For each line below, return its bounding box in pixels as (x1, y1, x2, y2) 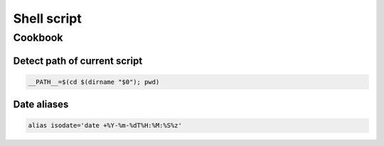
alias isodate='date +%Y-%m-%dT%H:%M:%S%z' (28, 121, 183, 130)
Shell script (13, 11, 82, 26)
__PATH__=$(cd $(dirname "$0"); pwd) (28, 78, 160, 86)
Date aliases (13, 99, 69, 111)
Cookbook (13, 31, 63, 44)
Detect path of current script (13, 55, 143, 67)
